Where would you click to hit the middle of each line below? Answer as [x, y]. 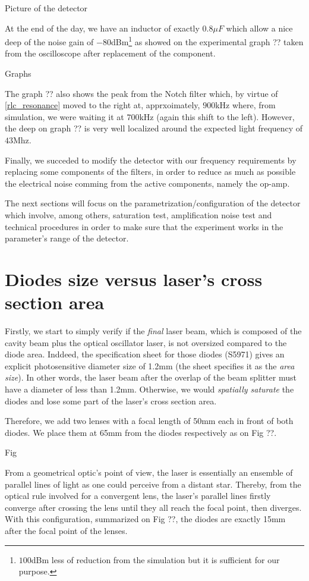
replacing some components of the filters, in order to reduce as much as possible [150, 172]
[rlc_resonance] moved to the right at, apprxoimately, [103, 105]
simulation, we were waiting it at [64, 116]
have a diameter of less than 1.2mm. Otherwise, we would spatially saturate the [149, 389]
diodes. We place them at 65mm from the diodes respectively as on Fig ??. [141, 432]
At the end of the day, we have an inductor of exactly [102, 28]
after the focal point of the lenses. [66, 530]
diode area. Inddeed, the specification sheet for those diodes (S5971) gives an [145, 354]
